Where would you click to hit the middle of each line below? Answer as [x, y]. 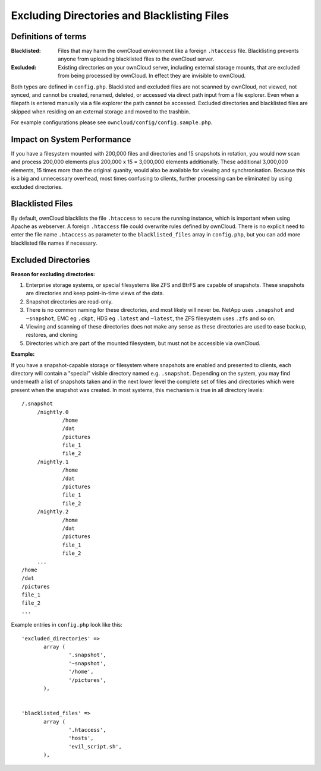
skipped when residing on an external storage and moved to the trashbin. [100, 111]
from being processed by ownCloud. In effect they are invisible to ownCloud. [152, 76]
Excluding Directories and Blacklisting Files [120, 15]
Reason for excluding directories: [53, 274]
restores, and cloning [52, 335]
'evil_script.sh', [95, 746]
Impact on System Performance [71, 139]
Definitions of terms [49, 37]
